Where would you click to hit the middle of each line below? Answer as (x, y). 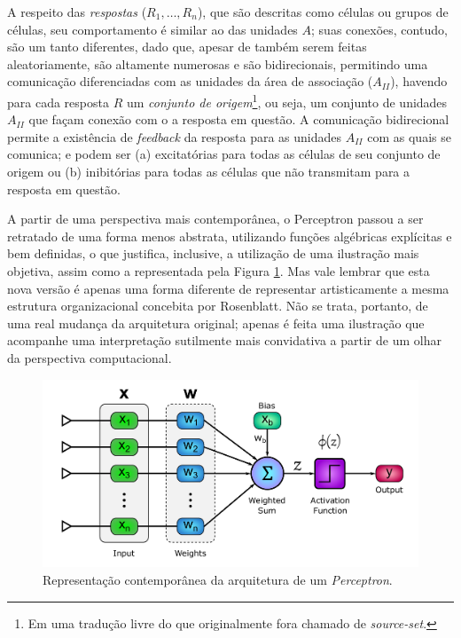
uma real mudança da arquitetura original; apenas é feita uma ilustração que (216, 323)
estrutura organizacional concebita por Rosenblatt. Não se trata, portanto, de (218, 306)
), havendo (419, 81)
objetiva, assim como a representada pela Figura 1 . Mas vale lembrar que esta (219, 270)
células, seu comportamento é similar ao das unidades (152, 29)
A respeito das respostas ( (77, 12)
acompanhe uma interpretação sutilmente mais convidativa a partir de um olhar (224, 340)
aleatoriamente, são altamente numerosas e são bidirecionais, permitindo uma (218, 63)
